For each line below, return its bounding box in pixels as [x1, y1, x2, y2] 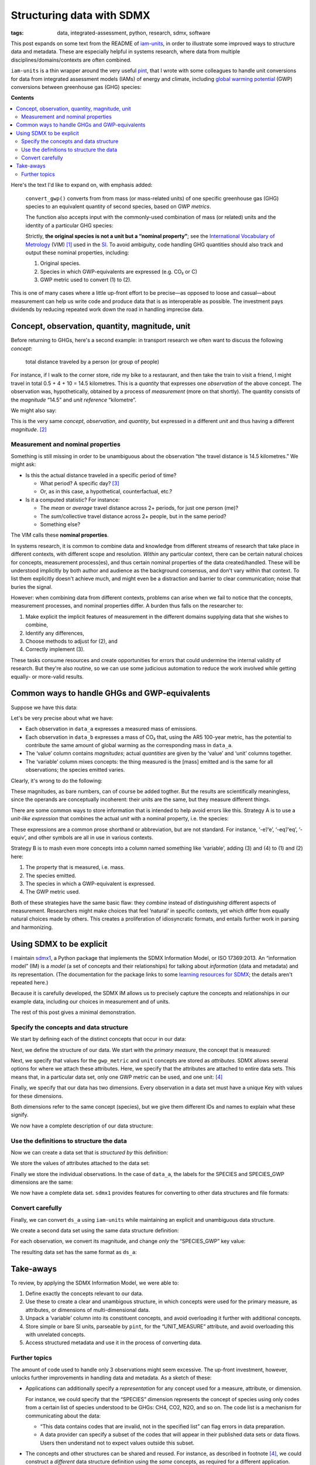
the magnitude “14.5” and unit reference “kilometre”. [11, 396, 137, 403]
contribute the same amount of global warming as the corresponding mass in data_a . [25, 742, 233, 749]
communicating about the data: [25, 1412, 101, 1419]
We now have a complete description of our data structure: [11, 1122, 153, 1129]
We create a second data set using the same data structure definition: [11, 1227, 179, 1234]
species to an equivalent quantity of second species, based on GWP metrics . [25, 203, 211, 210]
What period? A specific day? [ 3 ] [40, 480, 119, 486]
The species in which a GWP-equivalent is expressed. [25, 880, 156, 887]
